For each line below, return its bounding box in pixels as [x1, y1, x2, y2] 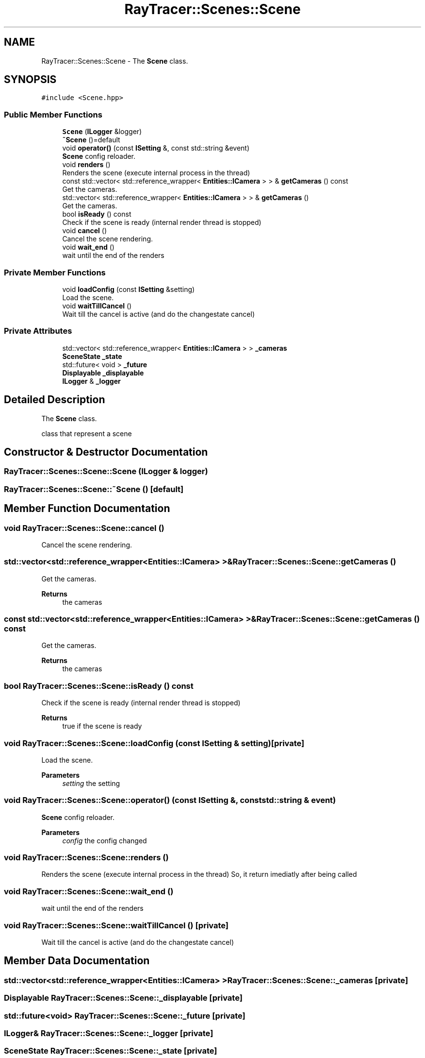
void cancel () [62, 226, 107, 235]
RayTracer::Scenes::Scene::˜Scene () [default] [4, 484, 184, 494]
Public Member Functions [4, 109, 102, 119]
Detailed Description [4, 393, 105, 406]
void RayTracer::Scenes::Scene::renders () [4, 853, 169, 863]
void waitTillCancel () [62, 301, 132, 310]
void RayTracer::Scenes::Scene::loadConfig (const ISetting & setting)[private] [4, 738, 305, 748]
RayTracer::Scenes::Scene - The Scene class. [41, 56, 188, 65]
